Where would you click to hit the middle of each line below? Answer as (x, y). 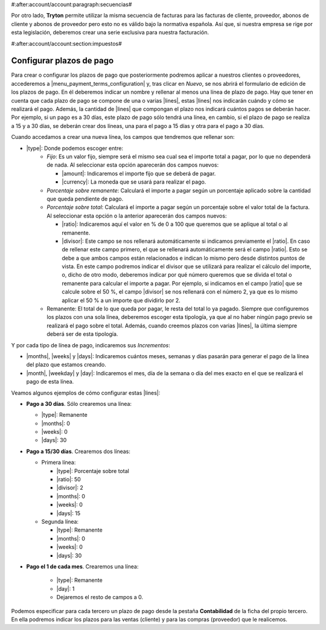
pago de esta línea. (50, 382)
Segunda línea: (60, 522)
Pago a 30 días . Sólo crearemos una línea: (79, 403)
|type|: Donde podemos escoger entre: (75, 148)
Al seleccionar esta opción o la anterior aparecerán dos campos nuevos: (137, 216)
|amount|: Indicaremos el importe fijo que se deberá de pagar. (139, 173)
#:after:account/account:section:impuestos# (66, 43)
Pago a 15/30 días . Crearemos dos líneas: (78, 451)
